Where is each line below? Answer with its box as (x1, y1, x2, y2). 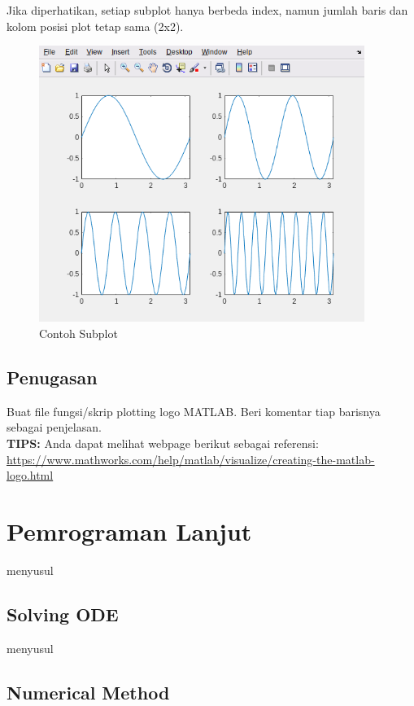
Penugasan (7, 365, 98, 390)
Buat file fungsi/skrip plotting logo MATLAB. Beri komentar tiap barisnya (7, 402, 381, 419)
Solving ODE (7, 601, 119, 626)
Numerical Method (7, 679, 170, 704)
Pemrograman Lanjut (7, 515, 252, 548)
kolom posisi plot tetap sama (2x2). (7, 17, 184, 34)
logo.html (7, 467, 54, 484)
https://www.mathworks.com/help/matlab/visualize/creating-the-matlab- (7, 450, 375, 467)
